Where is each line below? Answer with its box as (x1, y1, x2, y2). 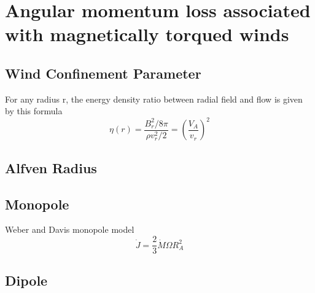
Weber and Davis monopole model (5, 223, 134, 236)
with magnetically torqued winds (5, 21, 289, 47)
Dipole (5, 271, 48, 290)
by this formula (5, 104, 63, 117)
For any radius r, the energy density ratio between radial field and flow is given (5, 92, 303, 105)
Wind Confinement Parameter (5, 63, 201, 82)
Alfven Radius (5, 158, 97, 177)
